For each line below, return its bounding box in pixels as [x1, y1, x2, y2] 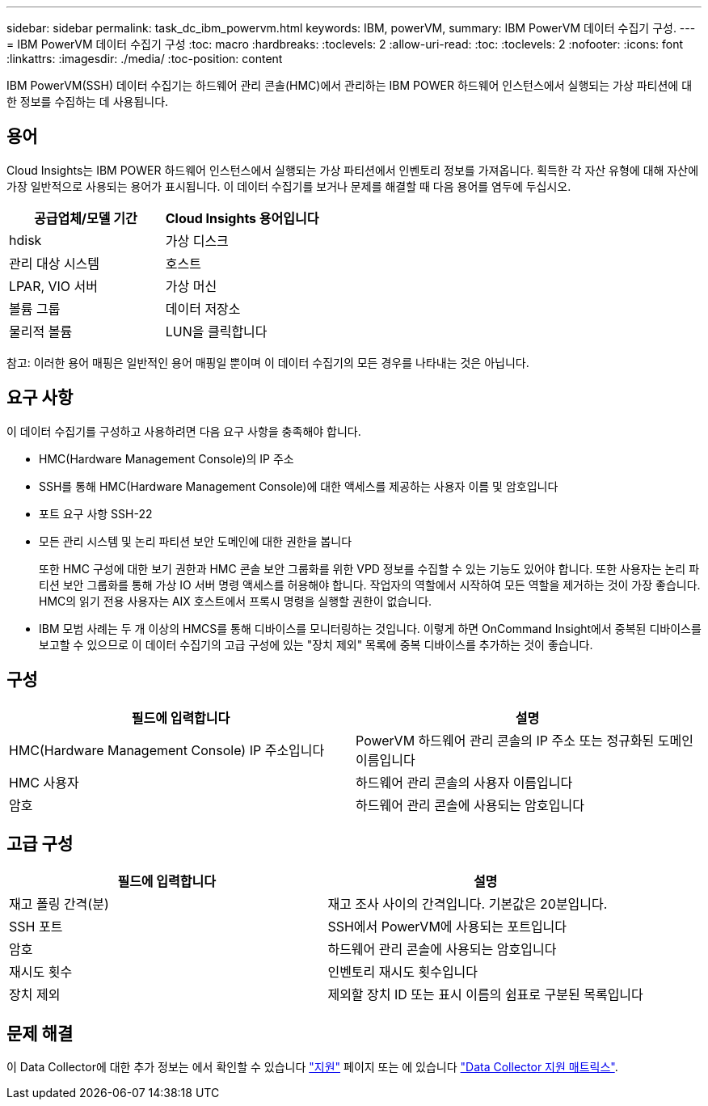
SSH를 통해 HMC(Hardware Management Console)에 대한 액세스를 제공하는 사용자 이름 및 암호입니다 [39, 479, 558, 493]
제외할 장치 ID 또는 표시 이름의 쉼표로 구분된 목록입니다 [327, 986, 643, 1003]
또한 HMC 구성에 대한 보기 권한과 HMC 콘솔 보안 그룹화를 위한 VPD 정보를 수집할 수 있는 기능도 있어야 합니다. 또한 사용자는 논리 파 [39, 561, 700, 576]
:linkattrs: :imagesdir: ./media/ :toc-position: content [6, 52, 283, 65]
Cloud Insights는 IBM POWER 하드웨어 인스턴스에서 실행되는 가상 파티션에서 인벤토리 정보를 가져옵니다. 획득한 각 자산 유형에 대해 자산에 [6, 163, 699, 177]
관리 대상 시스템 [9, 255, 100, 272]
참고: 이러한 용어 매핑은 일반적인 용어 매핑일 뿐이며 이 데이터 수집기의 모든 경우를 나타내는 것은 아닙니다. [6, 355, 529, 369]
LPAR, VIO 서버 [9, 277, 99, 294]
